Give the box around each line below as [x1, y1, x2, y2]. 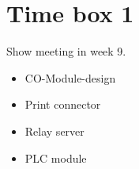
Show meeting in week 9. [6, 43, 126, 60]
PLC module [24, 149, 87, 166]
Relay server [24, 122, 85, 139]
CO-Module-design [24, 69, 116, 86]
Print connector [24, 96, 101, 113]
